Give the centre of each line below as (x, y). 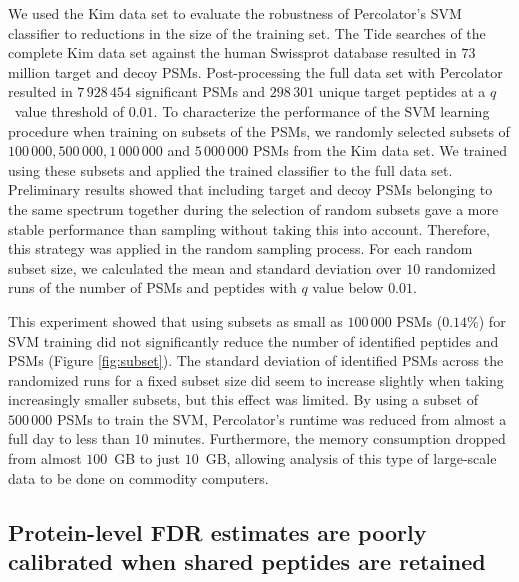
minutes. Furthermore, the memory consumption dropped (329, 438)
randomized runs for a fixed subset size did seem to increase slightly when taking (256, 379)
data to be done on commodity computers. (138, 477)
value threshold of (69, 110)
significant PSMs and (200, 91)
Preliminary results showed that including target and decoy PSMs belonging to (250, 189)
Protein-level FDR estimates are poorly (217, 531)
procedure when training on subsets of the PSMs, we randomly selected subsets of (259, 130)
